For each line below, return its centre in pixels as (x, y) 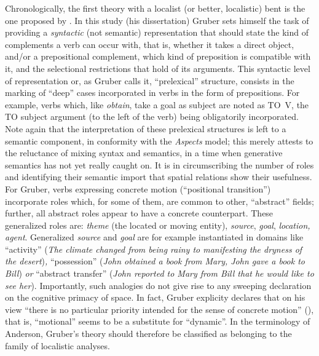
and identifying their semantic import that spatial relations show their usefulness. (159, 177)
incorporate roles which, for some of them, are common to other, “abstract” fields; (159, 201)
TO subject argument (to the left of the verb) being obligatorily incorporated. (152, 117)
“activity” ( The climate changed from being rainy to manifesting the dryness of (154, 249)
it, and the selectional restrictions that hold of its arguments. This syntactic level (158, 68)
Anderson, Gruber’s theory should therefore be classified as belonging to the (148, 334)
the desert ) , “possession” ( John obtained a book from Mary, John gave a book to (155, 261)
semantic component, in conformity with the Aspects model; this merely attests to (159, 140)
